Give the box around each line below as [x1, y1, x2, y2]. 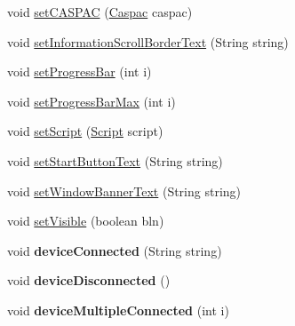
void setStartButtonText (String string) [7, 151, 223, 170]
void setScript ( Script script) [7, 122, 163, 140]
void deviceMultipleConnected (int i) [7, 300, 229, 319]
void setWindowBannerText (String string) [7, 181, 242, 200]
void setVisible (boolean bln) [7, 211, 164, 230]
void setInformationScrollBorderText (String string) [7, 32, 289, 51]
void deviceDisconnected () [7, 271, 171, 290]
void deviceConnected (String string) [7, 241, 222, 259]
